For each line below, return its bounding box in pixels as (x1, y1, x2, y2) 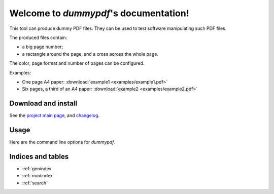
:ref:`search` (22, 180, 48, 186)
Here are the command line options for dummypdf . (9, 139, 116, 145)
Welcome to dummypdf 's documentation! (9, 8, 190, 19)
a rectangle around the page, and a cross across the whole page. (22, 51, 158, 57)
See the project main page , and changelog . (9, 112, 100, 119)
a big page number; (22, 44, 63, 50)
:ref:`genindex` (22, 166, 53, 172)
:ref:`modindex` (22, 173, 54, 179)
